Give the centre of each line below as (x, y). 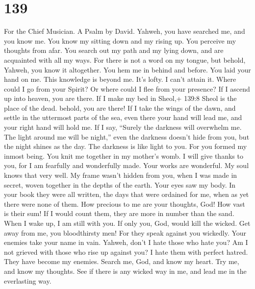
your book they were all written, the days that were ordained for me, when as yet (127, 194)
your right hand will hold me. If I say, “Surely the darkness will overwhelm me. (123, 127)
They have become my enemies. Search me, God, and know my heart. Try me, (122, 261)
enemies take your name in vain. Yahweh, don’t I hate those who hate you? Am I (126, 242)
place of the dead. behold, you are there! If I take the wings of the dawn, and (120, 108)
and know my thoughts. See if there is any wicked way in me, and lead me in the (125, 271)
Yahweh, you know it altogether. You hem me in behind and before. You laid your (127, 69)
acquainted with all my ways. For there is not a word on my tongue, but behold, (125, 60)
